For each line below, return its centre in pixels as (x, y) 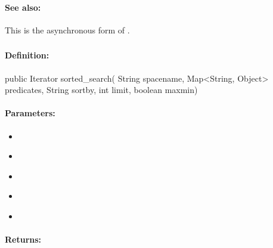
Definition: (27, 55)
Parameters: (30, 113)
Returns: (23, 239)
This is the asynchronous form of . (67, 30)
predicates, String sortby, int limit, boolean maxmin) (101, 90)
